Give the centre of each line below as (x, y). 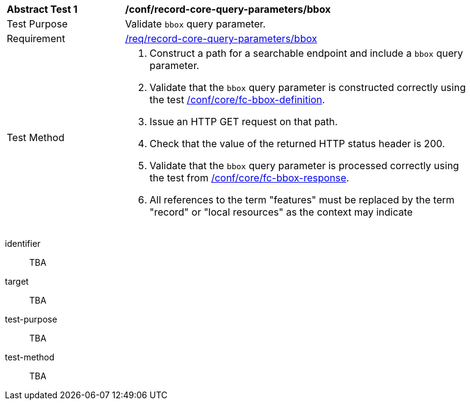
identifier (23, 243)
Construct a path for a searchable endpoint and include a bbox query (306, 53)
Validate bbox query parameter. (196, 24)
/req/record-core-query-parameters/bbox (221, 38)
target (17, 281)
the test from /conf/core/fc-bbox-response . (249, 178)
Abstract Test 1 (42, 9)
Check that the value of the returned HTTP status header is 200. (297, 144)
